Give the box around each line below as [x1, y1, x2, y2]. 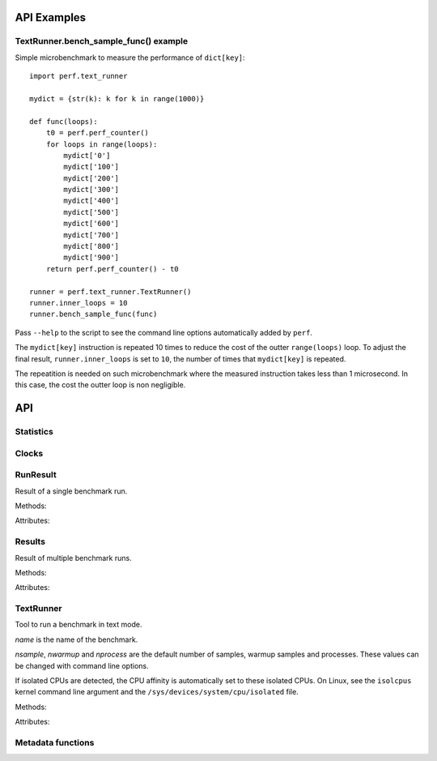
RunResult [15, 469, 57, 481]
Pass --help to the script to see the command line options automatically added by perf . [15, 327, 313, 337]
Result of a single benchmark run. [15, 486, 128, 496]
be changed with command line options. [15, 661, 149, 670]
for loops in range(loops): [45, 139, 158, 149]
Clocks [15, 447, 44, 459]
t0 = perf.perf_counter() [45, 128, 150, 138]
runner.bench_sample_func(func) [29, 310, 158, 319]
